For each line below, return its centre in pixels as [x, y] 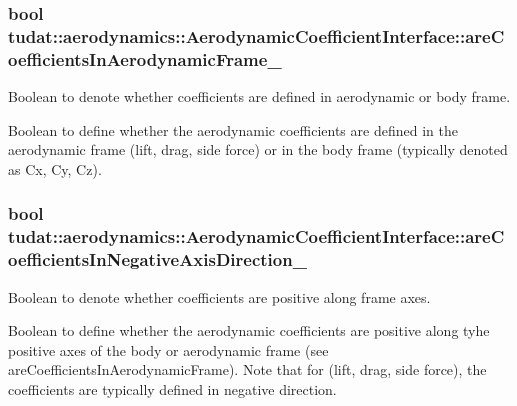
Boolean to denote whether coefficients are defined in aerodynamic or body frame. [259, 96]
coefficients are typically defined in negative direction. [172, 388]
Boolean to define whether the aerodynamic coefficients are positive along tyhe [249, 330]
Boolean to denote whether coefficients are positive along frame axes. [219, 296]
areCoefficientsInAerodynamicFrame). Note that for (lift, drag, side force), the [247, 369]
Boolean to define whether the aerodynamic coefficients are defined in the [233, 129]
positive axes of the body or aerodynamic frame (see [168, 349]
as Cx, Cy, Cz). [55, 168]
